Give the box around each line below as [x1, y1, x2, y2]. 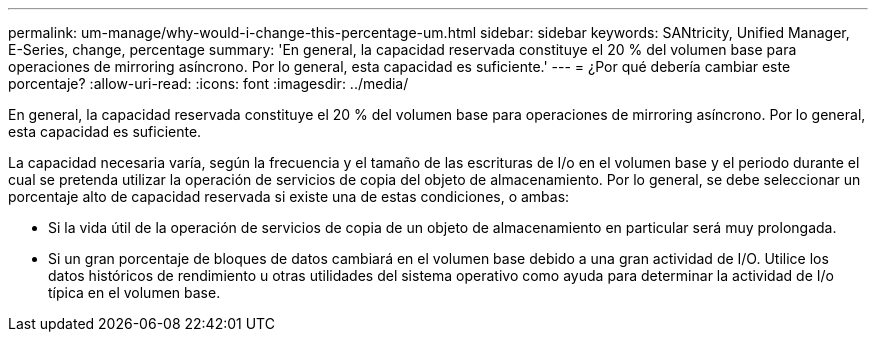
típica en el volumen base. [48, 284, 221, 301]
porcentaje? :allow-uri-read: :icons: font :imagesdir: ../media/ [8, 75, 409, 92]
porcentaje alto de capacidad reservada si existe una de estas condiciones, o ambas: [8, 188, 570, 205]
